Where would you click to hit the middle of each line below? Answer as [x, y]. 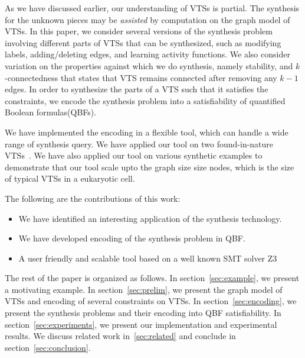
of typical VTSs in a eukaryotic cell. [70, 178]
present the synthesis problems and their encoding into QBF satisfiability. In [143, 313]
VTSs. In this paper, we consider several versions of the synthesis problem [139, 31]
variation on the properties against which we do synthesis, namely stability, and [149, 65]
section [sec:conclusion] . [48, 347]
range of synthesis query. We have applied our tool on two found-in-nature [139, 143]
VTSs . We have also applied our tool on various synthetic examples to [134, 155]
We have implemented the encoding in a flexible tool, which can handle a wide [147, 132]
